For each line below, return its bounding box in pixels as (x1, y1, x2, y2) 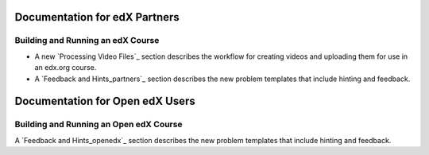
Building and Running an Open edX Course (14, 119, 183, 130)
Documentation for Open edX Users (14, 95, 195, 108)
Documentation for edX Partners (14, 10, 180, 24)
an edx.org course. (34, 63, 97, 72)
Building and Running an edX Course (14, 35, 160, 46)
